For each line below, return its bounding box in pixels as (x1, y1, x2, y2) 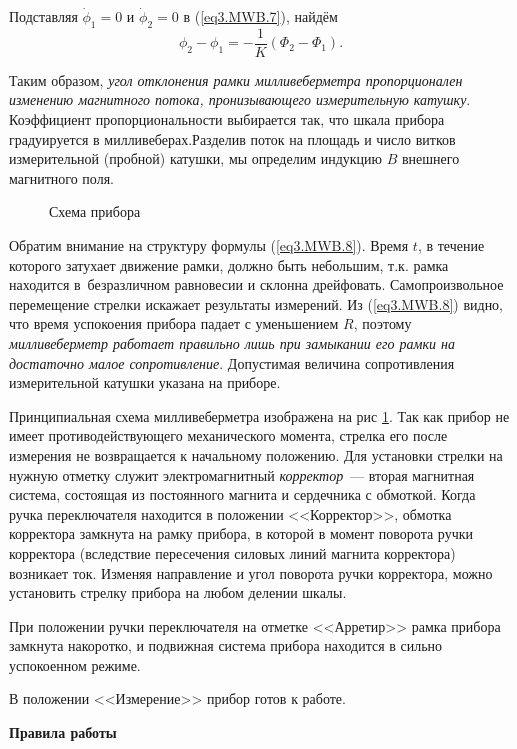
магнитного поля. (9, 167, 114, 188)
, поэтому (353, 313, 412, 334)
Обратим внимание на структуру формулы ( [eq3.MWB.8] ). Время (9, 235, 409, 256)
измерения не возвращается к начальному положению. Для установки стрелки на (9, 444, 503, 465)
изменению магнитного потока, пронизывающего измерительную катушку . (9, 89, 471, 110)
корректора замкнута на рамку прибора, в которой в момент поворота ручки (9, 523, 473, 544)
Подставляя (9, 6, 78, 26)
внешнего (402, 148, 460, 169)
